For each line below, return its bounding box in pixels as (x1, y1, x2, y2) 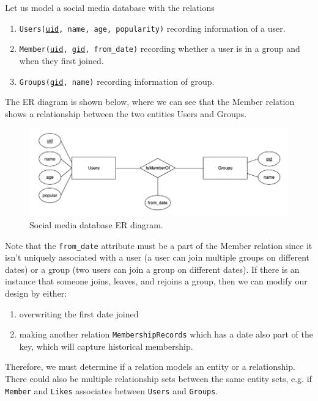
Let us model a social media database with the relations (5, 1, 215, 13)
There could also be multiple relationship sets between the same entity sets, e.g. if (5, 372, 312, 385)
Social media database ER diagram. (29, 218, 163, 231)
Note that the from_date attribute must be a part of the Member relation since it (5, 239, 312, 251)
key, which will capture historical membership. (19, 339, 193, 352)
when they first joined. (19, 54, 104, 67)
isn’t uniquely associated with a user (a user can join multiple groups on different (5, 251, 310, 264)
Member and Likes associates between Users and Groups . (5, 384, 218, 397)
